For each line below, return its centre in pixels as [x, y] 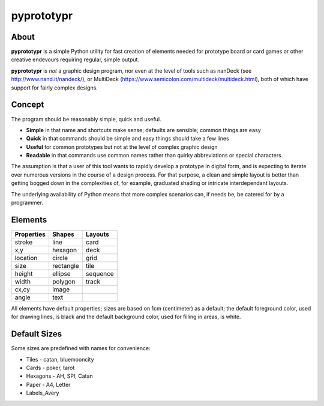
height [24, 273]
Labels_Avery [43, 393]
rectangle [65, 265]
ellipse [61, 273]
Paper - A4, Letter [48, 384]
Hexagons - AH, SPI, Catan [59, 376]
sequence [100, 273]
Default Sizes [37, 334]
